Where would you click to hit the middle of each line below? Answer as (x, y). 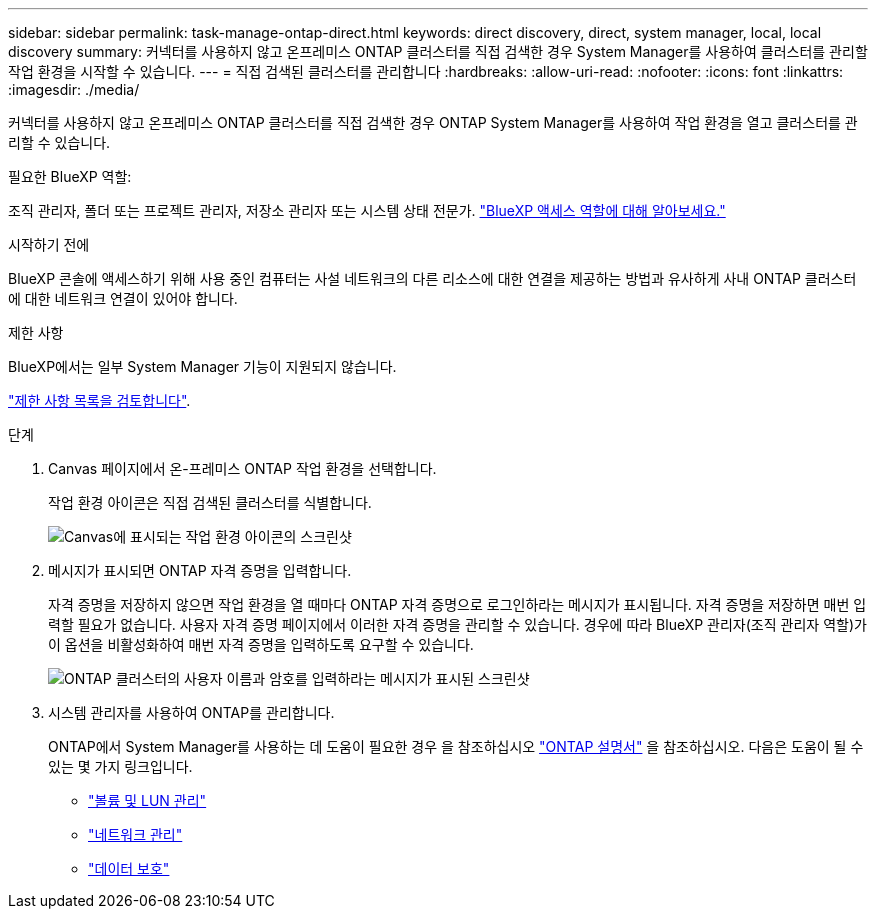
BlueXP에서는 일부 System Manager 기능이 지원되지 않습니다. (202, 366)
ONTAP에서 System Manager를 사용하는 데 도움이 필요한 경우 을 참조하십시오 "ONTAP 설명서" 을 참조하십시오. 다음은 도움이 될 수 (456, 746)
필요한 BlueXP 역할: (70, 176)
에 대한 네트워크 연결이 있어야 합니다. (123, 298)
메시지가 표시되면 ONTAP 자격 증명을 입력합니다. (200, 570)
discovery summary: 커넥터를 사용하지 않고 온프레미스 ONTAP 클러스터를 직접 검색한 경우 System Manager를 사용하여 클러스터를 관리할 (438, 51)
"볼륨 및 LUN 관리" (147, 800)
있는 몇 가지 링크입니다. (120, 766)
